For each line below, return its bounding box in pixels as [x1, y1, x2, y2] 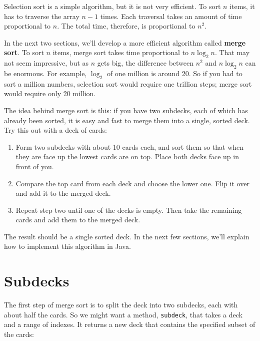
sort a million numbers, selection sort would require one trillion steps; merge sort [4, 78, 252, 89]
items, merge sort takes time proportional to [52, 47, 189, 58]
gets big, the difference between [97, 58, 194, 68]
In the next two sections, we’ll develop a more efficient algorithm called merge [4, 37, 246, 48]
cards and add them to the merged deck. [15, 214, 140, 225]
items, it [229, 1, 255, 11]
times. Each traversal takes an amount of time [100, 11, 242, 21]
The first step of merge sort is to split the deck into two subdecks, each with [4, 299, 238, 310]
